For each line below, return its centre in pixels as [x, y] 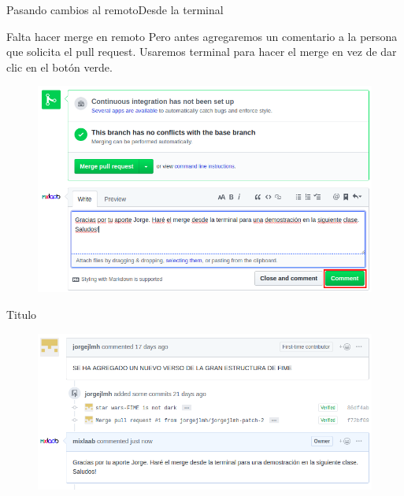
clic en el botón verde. [59, 67]
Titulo [22, 315]
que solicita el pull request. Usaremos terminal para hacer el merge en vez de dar [202, 52]
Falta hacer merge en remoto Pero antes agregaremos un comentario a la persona [202, 36]
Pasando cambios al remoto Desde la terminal [115, 9]
